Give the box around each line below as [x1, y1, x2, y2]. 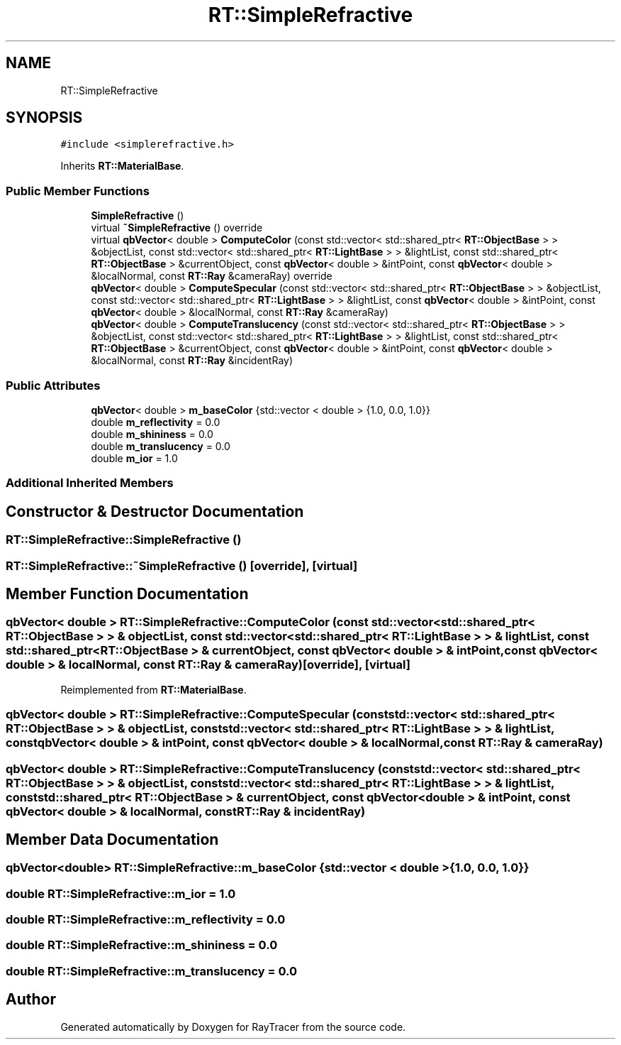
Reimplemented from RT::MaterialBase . [60, 683, 247, 696]
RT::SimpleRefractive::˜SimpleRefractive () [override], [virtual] [6, 558, 358, 573]
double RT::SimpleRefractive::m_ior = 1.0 [6, 886, 236, 901]
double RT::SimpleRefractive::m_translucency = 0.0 [6, 963, 298, 978]
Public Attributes [6, 378, 101, 393]
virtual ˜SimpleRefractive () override [91, 221, 263, 234]
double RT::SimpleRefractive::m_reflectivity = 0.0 [6, 912, 286, 927]
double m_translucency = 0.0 [91, 439, 230, 452]
